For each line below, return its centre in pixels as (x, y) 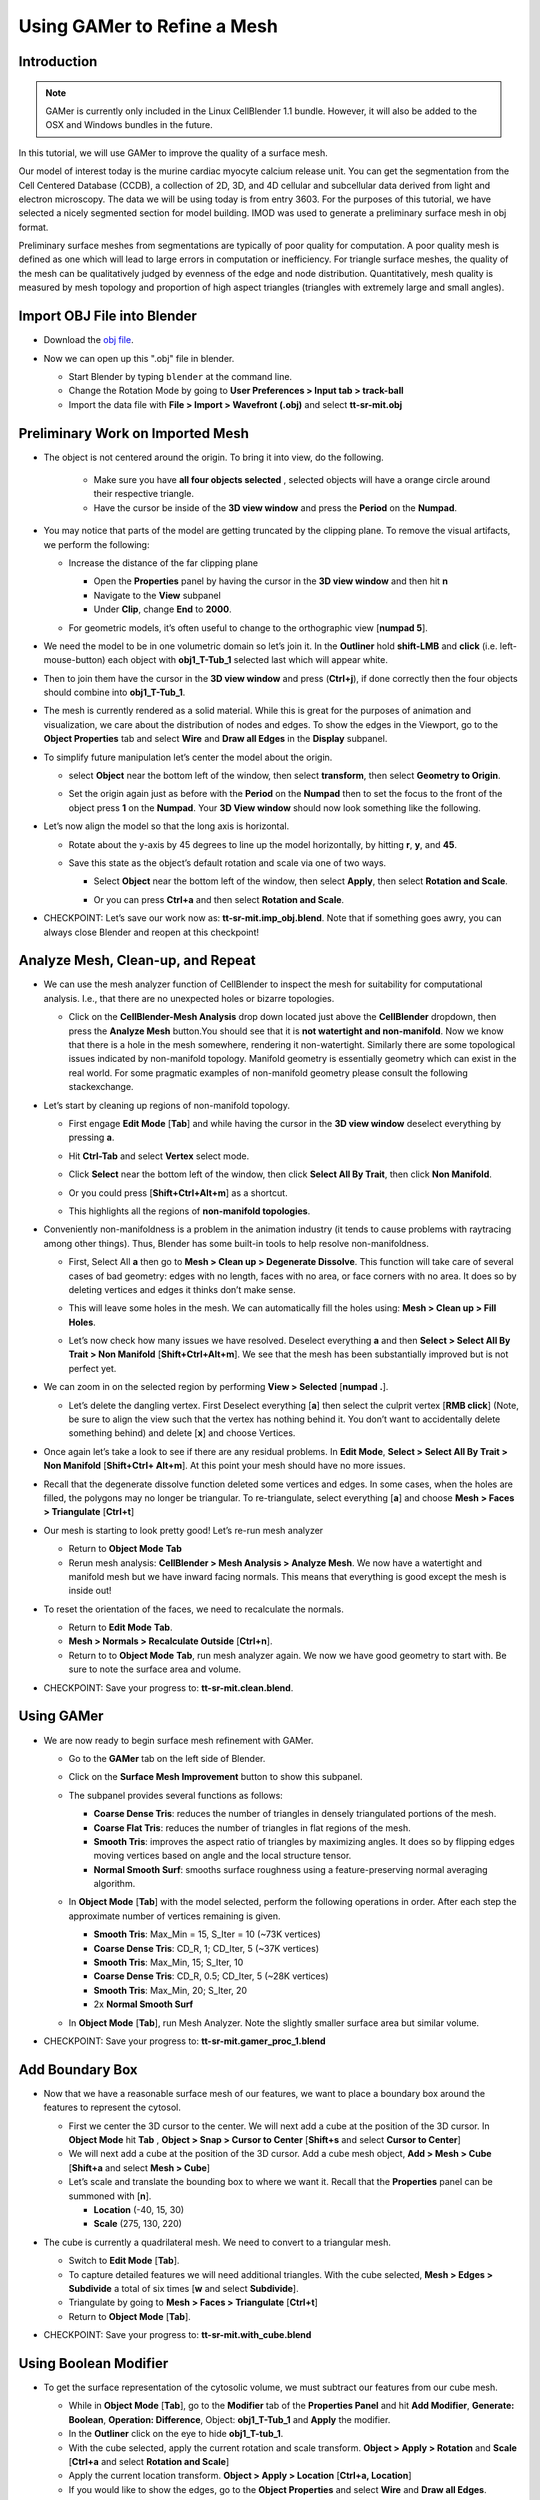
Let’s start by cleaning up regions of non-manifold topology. (166, 1105)
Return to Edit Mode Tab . (120, 1627)
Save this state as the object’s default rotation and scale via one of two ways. (227, 863)
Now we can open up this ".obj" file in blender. (139, 358)
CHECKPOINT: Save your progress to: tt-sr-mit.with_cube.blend (177, 2335)
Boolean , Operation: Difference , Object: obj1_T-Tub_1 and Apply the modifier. (229, 2419)
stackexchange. (101, 1087)
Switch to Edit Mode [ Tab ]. (124, 2261)
